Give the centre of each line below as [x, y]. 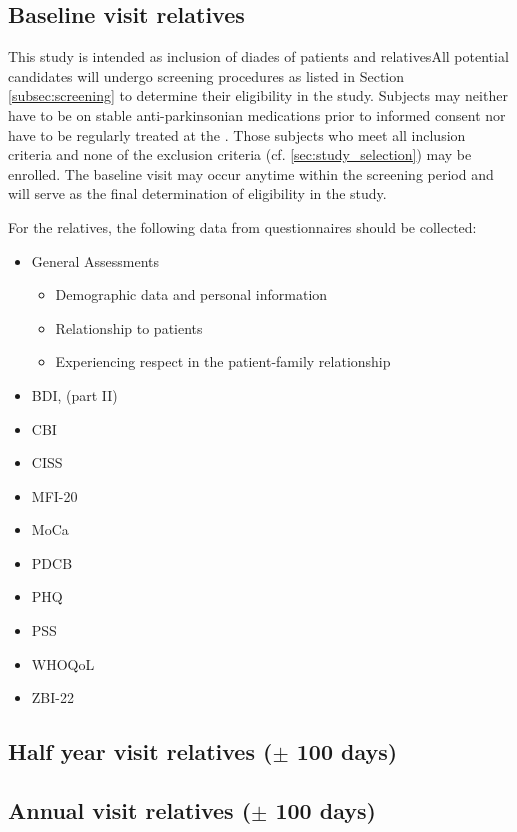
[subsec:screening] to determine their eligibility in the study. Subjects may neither [258, 95]
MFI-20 [54, 495]
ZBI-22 [52, 697]
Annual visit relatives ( [130, 810]
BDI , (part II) [74, 394]
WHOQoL [63, 663]
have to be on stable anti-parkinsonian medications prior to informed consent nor [257, 114]
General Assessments [95, 260]
